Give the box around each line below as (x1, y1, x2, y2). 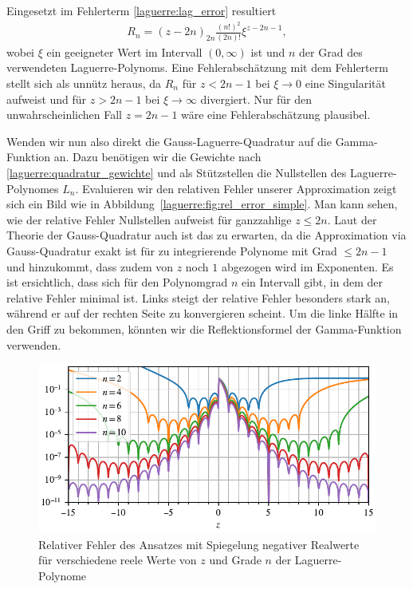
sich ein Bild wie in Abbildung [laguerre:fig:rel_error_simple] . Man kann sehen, (6, 196, 398, 212)
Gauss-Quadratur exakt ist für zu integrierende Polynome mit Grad (6, 242, 337, 259)
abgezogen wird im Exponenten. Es (221, 258, 394, 275)
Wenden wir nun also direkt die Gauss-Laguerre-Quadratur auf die (6, 132, 332, 149)
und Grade (209, 551, 262, 568)
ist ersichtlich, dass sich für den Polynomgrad (6, 274, 228, 291)
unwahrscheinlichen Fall (6, 106, 122, 123)
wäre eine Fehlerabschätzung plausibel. (181, 106, 371, 123)
